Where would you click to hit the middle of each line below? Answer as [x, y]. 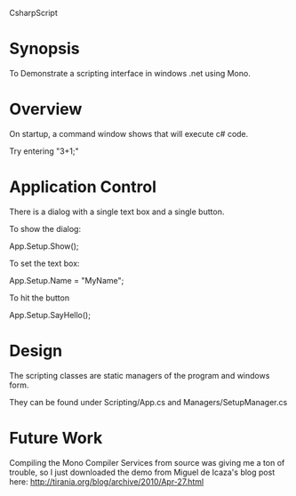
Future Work [56, 438]
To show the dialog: [45, 228]
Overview [46, 109]
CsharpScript [33, 13]
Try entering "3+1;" [44, 151]
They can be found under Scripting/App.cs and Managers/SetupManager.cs [148, 402]
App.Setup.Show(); [44, 246]
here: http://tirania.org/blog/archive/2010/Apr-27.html [107, 481]
